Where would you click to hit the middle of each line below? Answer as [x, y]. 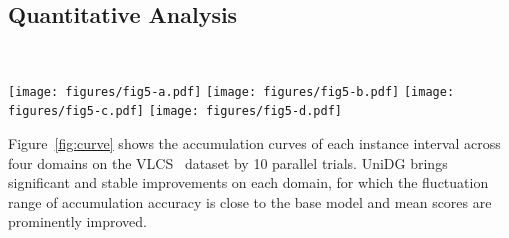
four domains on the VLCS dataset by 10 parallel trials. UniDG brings [228, 162]
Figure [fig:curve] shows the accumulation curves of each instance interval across [254, 143]
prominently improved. [77, 221]
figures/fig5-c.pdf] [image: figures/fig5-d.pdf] [175, 111]
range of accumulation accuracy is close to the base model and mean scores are [250, 201]
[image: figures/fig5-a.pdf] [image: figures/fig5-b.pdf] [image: [231, 91]
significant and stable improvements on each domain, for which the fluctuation [248, 182]
